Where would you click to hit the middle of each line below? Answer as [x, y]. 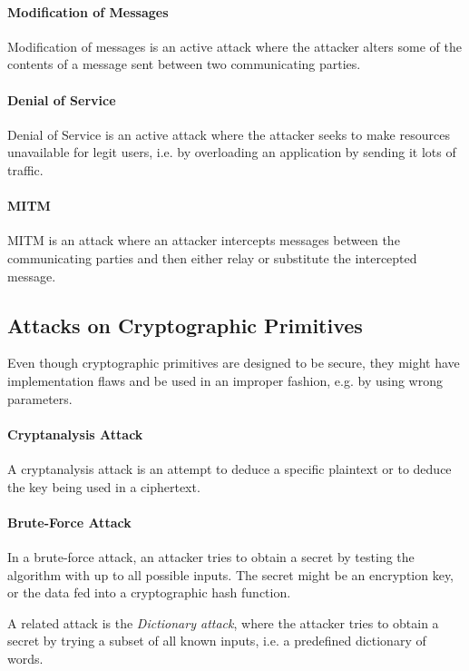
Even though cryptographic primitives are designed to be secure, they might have [234, 363]
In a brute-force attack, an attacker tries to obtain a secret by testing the [211, 556]
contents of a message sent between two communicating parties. [184, 64]
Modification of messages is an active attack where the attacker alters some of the [234, 46]
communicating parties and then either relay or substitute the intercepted [212, 257]
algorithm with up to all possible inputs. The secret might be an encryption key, [230, 574]
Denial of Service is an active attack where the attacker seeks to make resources [229, 134]
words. [25, 658]
